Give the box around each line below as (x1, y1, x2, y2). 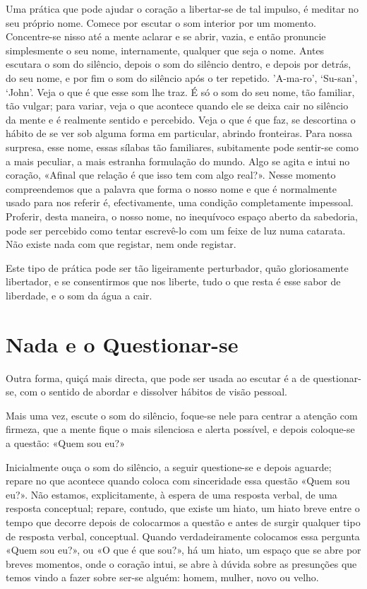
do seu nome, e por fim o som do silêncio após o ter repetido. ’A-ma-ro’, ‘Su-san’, (6, 70, 358, 85)
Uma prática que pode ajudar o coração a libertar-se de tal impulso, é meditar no (6, 1, 359, 16)
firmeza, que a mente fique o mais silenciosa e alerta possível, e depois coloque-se (6, 422, 355, 436)
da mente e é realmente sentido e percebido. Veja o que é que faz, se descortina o (6, 112, 356, 126)
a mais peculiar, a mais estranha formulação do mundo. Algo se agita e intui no (6, 153, 350, 168)
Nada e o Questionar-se (6, 329, 239, 358)
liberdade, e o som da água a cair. (6, 287, 152, 302)
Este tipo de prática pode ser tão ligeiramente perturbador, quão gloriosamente (6, 260, 349, 275)
